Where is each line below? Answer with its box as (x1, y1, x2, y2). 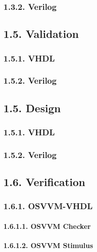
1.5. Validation (3, 26, 79, 41)
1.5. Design (3, 100, 61, 115)
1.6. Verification (3, 174, 86, 189)
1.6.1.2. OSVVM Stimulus (3, 240, 93, 251)
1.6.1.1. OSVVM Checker (3, 221, 91, 231)
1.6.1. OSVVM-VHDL (3, 200, 93, 212)
